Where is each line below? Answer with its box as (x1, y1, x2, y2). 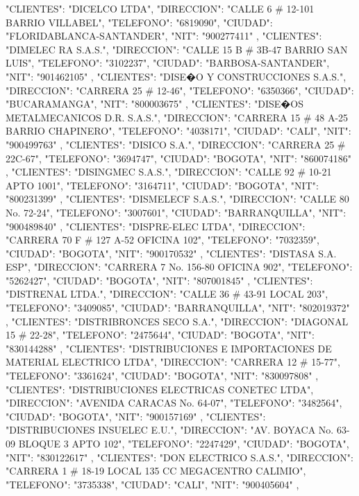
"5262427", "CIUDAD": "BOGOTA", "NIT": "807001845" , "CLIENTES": (6, 273, 313, 287)
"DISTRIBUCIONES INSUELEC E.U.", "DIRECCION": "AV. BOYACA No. (6, 422, 334, 437)
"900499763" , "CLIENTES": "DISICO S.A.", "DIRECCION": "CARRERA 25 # (6, 137, 346, 151)
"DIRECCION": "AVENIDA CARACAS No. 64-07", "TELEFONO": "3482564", (6, 395, 342, 410)
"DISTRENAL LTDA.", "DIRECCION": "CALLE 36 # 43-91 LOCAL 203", (6, 287, 328, 301)
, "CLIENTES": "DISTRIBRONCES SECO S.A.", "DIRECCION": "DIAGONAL (6, 314, 349, 328)
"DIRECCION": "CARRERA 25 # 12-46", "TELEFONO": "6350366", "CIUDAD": (6, 83, 354, 97)
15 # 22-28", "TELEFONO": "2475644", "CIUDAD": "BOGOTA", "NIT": (6, 327, 315, 342)
